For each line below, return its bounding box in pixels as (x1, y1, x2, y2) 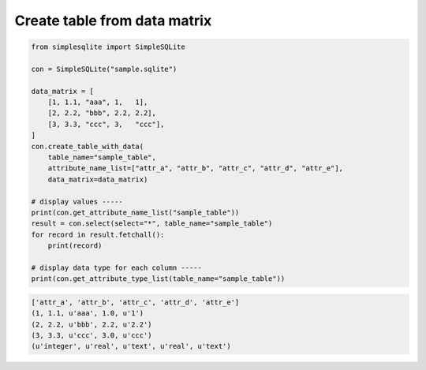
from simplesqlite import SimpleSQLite (31, 43, 185, 51)
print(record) (47, 241, 103, 250)
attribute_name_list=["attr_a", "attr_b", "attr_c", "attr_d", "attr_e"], (47, 164, 343, 173)
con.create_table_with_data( (31, 142, 144, 151)
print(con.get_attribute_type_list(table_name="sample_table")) (31, 275, 286, 283)
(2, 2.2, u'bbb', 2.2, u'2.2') (31, 320, 153, 329)
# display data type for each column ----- (31, 263, 203, 272)
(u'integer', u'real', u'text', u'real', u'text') (31, 342, 232, 351)
